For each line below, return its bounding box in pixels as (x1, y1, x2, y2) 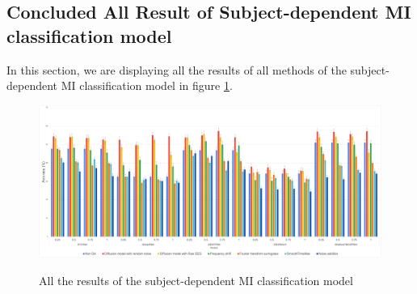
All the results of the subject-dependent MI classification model (39, 271, 353, 288)
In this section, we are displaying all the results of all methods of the (6, 61, 347, 78)
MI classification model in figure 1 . (61, 77, 233, 94)
